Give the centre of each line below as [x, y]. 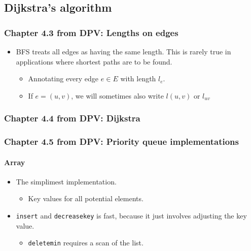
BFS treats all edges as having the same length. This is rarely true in [123, 51]
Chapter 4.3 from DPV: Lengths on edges [91, 32]
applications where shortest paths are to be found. [94, 61]
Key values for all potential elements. [86, 198]
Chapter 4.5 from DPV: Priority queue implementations [121, 142]
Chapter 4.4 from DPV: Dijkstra [72, 118]
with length [138, 79]
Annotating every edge [63, 79]
